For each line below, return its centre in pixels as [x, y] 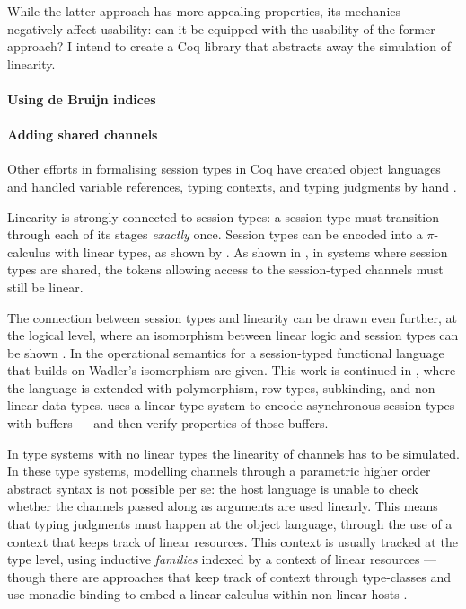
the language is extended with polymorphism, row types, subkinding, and [209, 387]
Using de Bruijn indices [82, 99]
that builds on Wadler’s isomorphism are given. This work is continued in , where [232, 370]
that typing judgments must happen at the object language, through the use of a [230, 524]
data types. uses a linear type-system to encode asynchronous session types [248, 405]
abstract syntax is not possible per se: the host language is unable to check [213, 488]
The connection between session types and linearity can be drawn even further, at [232, 317]
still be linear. [45, 287]
